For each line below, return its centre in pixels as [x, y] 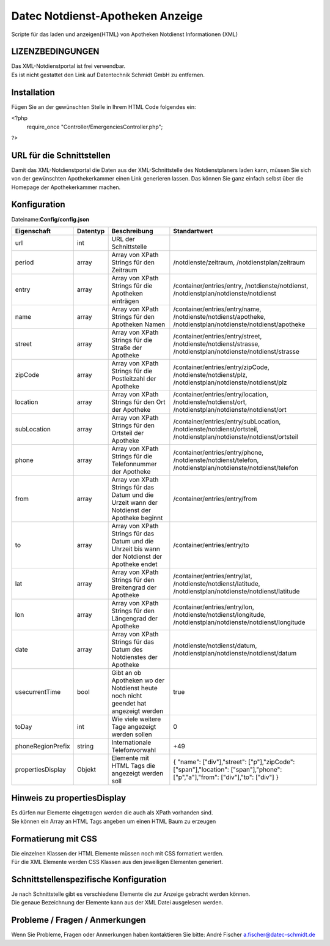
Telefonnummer [134, 464]
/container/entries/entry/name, [217, 309]
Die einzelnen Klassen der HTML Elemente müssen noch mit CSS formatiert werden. [118, 853]
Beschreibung [132, 231]
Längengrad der [135, 618]
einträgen [125, 301]
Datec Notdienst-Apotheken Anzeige [107, 16]
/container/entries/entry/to [211, 545]
